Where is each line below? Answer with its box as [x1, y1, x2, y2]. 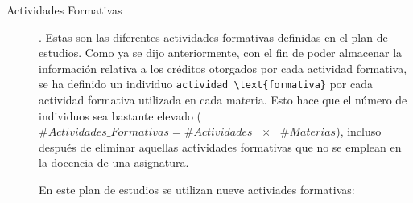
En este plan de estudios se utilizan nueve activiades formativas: [39, 181, 355, 197]
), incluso [336, 123, 382, 140]
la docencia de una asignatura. [39, 154, 189, 171]
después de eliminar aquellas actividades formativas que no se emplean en [39, 138, 402, 155]
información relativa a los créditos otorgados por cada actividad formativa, [39, 59, 407, 76]
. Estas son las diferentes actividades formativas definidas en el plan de [39, 28, 388, 45]
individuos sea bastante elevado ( [39, 107, 202, 124]
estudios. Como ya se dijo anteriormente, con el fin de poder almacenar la [39, 44, 403, 61]
